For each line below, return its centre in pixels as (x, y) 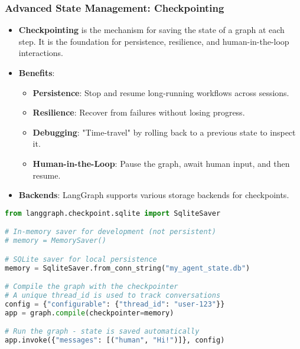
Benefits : (37, 73)
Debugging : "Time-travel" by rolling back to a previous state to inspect (164, 132)
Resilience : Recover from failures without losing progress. (139, 112)
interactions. (41, 53)
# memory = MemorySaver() (56, 241)
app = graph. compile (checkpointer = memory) (89, 313)
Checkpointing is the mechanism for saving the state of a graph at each (151, 30)
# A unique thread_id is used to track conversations (113, 295)
